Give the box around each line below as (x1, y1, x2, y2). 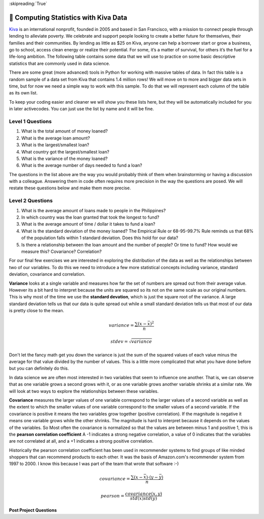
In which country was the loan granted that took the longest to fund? (21, 214, 159, 220)
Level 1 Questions (9, 118, 52, 125)
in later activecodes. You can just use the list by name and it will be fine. (9, 106, 154, 112)
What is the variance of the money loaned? (21, 156, 108, 161)
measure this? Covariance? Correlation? (21, 248, 102, 254)
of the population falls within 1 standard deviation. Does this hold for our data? (21, 235, 178, 241)
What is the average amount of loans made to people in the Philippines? (21, 207, 166, 213)
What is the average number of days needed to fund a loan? (21, 162, 142, 168)
